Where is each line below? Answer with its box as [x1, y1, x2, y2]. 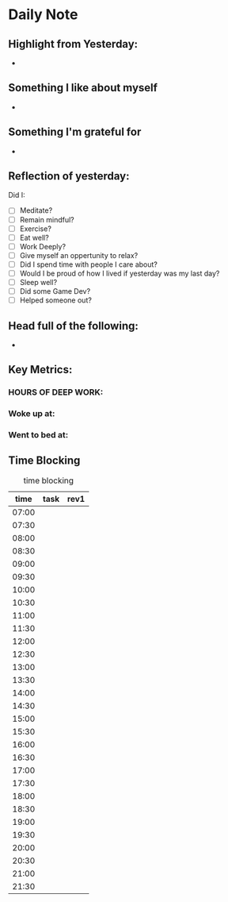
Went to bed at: [8, 430, 69, 441]
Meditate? [19, 206, 53, 215]
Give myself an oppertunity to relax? [19, 250, 139, 260]
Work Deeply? [19, 241, 66, 251]
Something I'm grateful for [8, 125, 142, 139]
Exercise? [19, 224, 51, 233]
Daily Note [8, 6, 78, 24]
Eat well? [19, 233, 49, 242]
